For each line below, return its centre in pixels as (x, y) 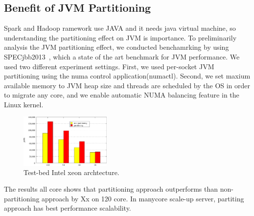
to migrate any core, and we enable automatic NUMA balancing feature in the (122, 95)
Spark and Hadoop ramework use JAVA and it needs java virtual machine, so (120, 28)
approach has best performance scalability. (68, 208)
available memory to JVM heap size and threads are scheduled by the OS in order (127, 85)
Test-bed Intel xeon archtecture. (71, 172)
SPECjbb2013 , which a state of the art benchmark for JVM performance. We (122, 56)
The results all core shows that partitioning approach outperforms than (111, 188)
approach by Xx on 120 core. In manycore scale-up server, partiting (143, 198)
